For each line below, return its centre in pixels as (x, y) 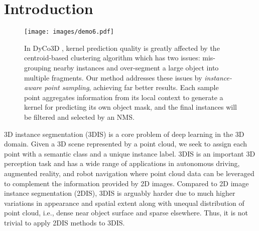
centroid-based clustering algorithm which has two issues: (112, 58)
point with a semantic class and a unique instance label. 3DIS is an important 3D (130, 153)
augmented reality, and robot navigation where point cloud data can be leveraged (129, 173)
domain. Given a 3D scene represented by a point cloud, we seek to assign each (126, 144)
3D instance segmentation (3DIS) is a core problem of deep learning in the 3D (124, 134)
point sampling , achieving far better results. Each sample (132, 87)
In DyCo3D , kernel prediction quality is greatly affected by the (122, 48)
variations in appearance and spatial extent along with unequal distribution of (124, 203)
